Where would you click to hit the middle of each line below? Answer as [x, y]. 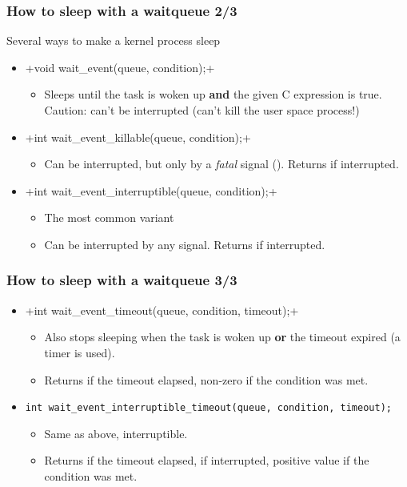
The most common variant [109, 217]
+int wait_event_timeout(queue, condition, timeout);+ [162, 310]
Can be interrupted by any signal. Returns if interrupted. [185, 244]
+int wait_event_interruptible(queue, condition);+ [151, 190]
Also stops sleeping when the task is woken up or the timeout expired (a [222, 337]
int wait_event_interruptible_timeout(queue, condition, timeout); [208, 408]
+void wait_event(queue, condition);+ [120, 67]
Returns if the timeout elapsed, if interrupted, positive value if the [207, 460]
